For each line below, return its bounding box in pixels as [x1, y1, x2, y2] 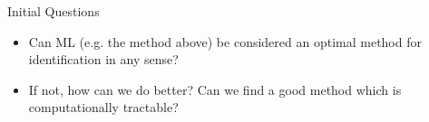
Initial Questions [7, 2, 100, 20]
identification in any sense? [28, 50, 179, 69]
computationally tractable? [28, 98, 179, 117]
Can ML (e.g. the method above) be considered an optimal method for [28, 32, 422, 51]
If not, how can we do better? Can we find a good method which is [28, 80, 402, 99]
